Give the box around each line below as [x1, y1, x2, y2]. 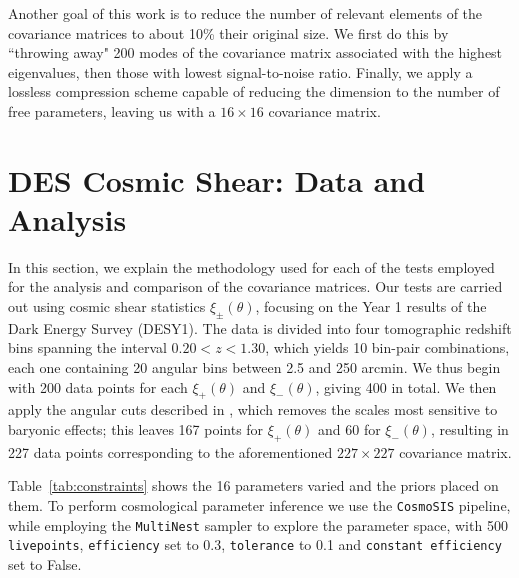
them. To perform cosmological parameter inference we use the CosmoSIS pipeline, [8, 495, 511, 516]
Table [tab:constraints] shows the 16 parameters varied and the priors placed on [8, 475, 499, 496]
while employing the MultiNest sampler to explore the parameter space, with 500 [8, 514, 508, 535]
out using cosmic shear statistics [8, 296, 206, 317]
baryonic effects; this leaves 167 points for [8, 419, 264, 440]
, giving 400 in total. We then [315, 376, 497, 397]
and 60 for [318, 419, 381, 440]
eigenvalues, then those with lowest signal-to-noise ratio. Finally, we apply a [8, 61, 473, 82]
